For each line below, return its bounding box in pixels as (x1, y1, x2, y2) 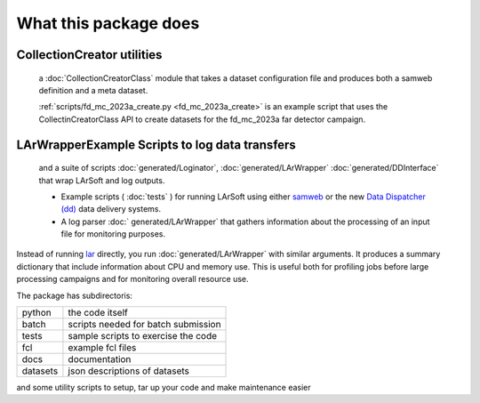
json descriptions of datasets (68, 365, 190, 377)
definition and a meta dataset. (38, 85, 148, 95)
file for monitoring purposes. (60, 229, 166, 239)
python (21, 307, 52, 319)
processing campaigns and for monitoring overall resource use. (16, 274, 249, 285)
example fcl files (68, 342, 137, 354)
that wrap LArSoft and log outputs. (38, 174, 165, 186)
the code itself (68, 307, 128, 319)
